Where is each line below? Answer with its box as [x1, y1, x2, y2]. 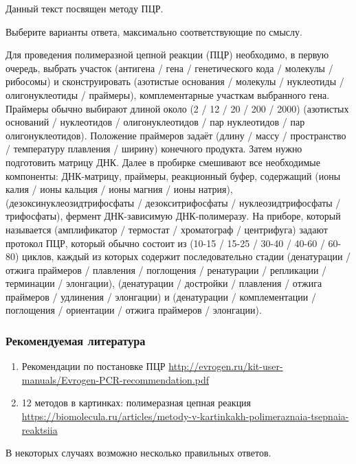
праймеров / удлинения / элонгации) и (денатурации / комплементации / [5, 289, 316, 303]
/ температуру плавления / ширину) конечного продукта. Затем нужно [5, 141, 302, 156]
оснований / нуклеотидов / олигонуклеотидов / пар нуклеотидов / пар [5, 115, 305, 129]
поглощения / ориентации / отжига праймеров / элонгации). [5, 303, 262, 317]
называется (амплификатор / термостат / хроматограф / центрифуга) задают [5, 222, 328, 236]
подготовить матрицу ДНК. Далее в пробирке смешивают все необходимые [5, 154, 320, 169]
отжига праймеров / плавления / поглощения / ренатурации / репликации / [5, 262, 327, 277]
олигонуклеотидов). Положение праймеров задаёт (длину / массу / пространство [5, 128, 346, 142]
